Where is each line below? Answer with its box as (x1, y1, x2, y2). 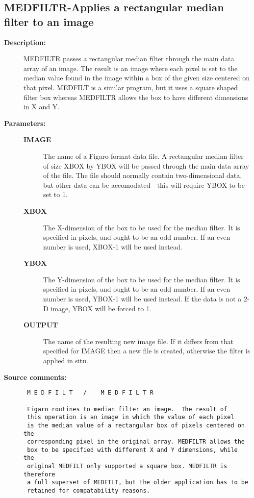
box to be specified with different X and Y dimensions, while (27, 446, 238, 453)
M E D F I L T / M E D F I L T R (27, 389, 153, 397)
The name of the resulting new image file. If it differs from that (43, 336, 233, 346)
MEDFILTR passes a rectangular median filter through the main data (24, 53, 234, 64)
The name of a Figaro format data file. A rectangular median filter (43, 150, 244, 161)
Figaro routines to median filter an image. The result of (27, 405, 228, 413)
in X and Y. (24, 101, 60, 112)
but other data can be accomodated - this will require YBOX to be (43, 179, 245, 190)
